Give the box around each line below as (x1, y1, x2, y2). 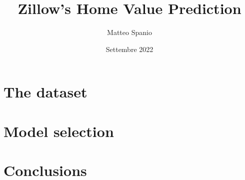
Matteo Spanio (107, 27, 152, 37)
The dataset (3, 81, 87, 102)
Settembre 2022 (105, 43, 153, 54)
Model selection (3, 120, 114, 141)
